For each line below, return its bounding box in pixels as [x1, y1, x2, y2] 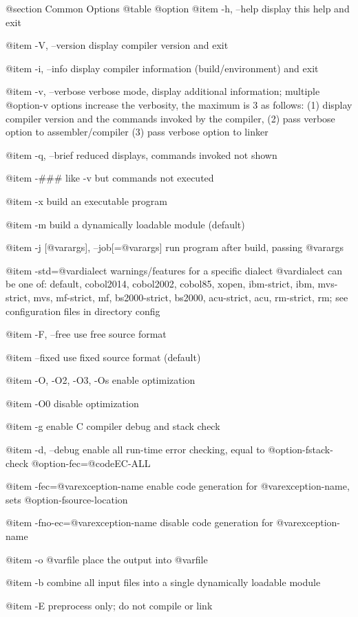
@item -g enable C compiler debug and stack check [6, 419, 220, 433]
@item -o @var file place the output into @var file [6, 552, 208, 566]
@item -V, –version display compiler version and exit [6, 38, 229, 52]
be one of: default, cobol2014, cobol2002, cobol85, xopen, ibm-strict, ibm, [6, 277, 315, 291]
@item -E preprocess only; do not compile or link [6, 598, 213, 612]
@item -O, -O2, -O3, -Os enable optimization [6, 373, 196, 387]
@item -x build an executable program [6, 193, 167, 208]
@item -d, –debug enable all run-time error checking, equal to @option [6, 442, 303, 457]
